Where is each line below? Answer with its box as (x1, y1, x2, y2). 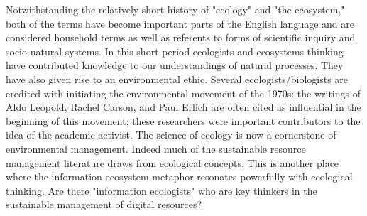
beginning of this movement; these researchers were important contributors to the (6, 113, 361, 128)
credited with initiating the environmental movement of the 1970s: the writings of (6, 85, 361, 100)
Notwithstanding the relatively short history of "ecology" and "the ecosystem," (6, 2, 345, 16)
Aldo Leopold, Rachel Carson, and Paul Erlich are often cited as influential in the (6, 99, 361, 114)
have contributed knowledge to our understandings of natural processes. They (6, 58, 344, 72)
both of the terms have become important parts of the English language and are (6, 16, 354, 31)
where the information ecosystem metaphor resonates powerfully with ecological (6, 169, 353, 184)
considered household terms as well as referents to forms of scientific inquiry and (6, 30, 356, 45)
